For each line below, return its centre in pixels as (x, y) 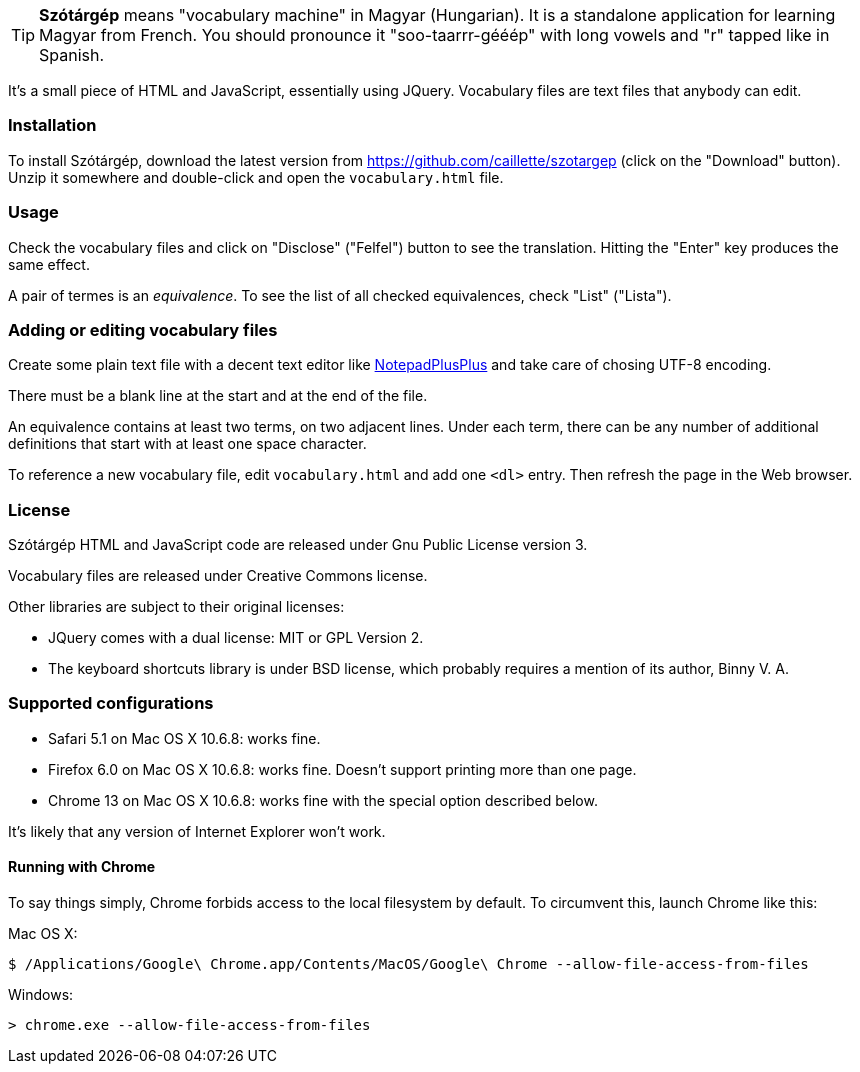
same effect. (49, 264)
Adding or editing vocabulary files (143, 329)
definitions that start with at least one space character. (187, 444)
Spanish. (72, 55)
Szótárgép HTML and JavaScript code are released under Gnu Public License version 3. (298, 544)
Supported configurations (111, 703)
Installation (52, 125)
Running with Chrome (82, 867)
